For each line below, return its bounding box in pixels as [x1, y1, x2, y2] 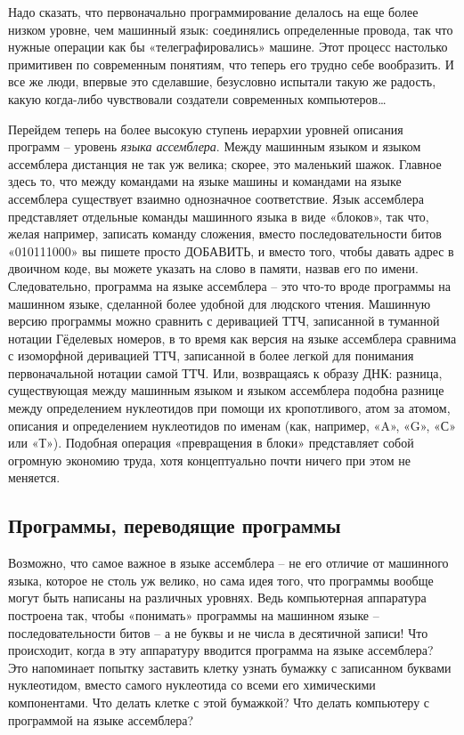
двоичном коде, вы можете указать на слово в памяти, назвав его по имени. [8, 259, 419, 278]
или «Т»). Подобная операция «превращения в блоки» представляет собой [8, 433, 414, 452]
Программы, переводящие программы [8, 512, 341, 539]
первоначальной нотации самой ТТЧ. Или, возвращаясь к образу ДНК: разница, [8, 363, 443, 382]
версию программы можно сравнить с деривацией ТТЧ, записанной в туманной [8, 311, 440, 330]
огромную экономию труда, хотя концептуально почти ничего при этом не [8, 450, 411, 469]
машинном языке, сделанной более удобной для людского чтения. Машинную [8, 294, 431, 312]
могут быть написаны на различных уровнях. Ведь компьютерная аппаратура [8, 588, 427, 607]
